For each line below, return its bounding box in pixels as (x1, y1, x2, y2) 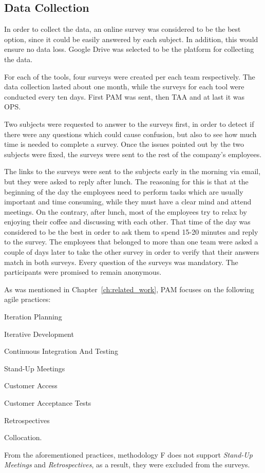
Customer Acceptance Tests (4, 398, 91, 408)
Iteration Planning (4, 311, 62, 322)
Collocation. (4, 432, 42, 443)
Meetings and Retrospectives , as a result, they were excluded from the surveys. (4, 459, 250, 470)
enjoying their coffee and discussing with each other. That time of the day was (4, 216, 251, 227)
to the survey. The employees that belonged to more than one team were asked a (4, 236, 258, 247)
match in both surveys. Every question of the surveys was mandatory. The (4, 256, 238, 267)
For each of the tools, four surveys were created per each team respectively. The (4, 71, 255, 82)
